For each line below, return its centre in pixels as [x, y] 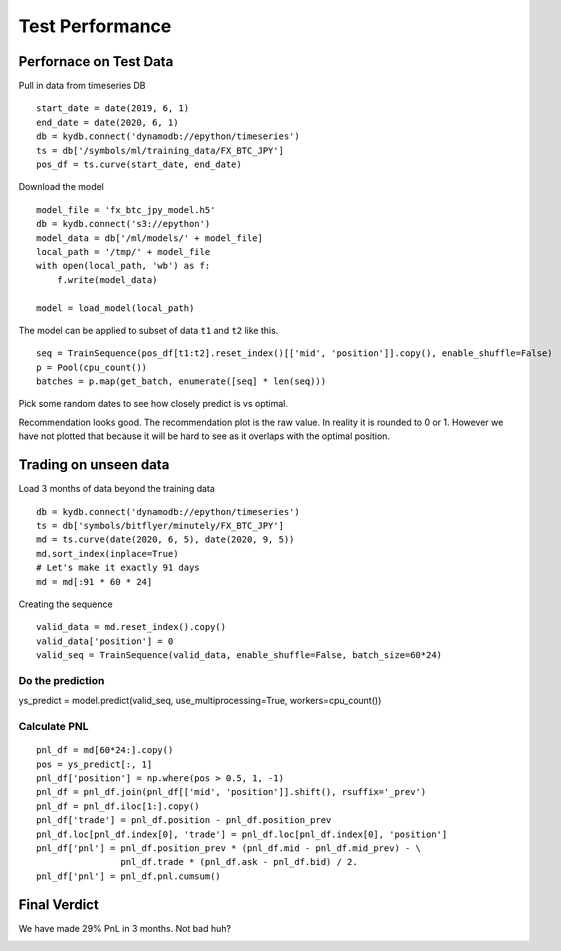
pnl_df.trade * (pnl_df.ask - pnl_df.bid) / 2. [239, 862]
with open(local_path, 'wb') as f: [123, 266]
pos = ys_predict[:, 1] [94, 764]
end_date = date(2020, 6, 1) [107, 122]
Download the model [61, 187]
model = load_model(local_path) [115, 308]
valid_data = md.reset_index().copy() [131, 627]
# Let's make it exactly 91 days [118, 568]
